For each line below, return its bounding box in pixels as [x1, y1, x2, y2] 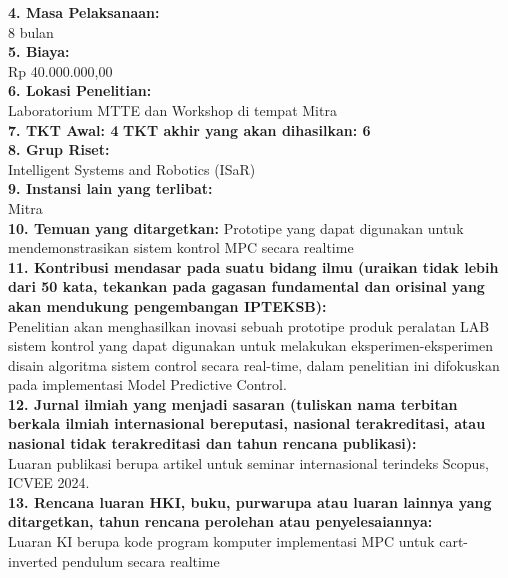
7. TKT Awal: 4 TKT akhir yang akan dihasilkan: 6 [8, 119, 371, 140]
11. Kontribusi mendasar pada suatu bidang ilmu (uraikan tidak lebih [8, 256, 499, 277]
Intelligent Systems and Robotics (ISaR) [8, 158, 256, 179]
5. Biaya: [8, 41, 70, 62]
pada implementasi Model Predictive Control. [8, 374, 287, 395]
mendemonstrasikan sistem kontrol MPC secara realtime [8, 237, 354, 258]
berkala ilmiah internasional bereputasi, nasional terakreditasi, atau [8, 413, 486, 434]
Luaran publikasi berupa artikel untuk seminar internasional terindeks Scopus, [8, 452, 489, 473]
